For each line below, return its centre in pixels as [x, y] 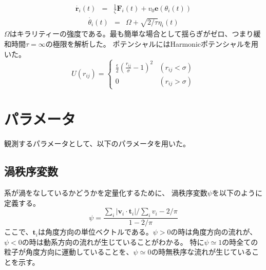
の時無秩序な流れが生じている [202, 252]
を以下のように [237, 193]
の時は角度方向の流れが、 [214, 232]
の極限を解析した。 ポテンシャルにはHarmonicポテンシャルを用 [152, 44]
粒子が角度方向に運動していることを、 [69, 252]
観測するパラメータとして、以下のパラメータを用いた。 [97, 143]
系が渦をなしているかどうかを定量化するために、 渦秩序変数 [106, 193]
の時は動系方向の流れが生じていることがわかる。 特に [113, 242]
